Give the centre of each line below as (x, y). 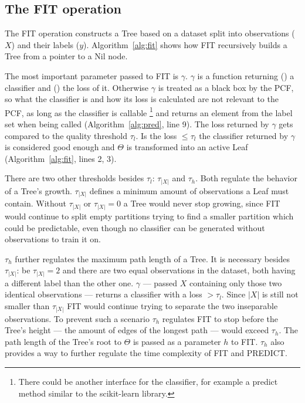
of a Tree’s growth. (38, 190)
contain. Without (36, 203)
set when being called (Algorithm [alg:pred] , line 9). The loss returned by (137, 124)
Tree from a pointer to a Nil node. (66, 56)
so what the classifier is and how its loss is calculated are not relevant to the (142, 99)
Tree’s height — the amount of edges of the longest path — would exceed (137, 330)
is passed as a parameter (177, 341)
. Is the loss (156, 135)
